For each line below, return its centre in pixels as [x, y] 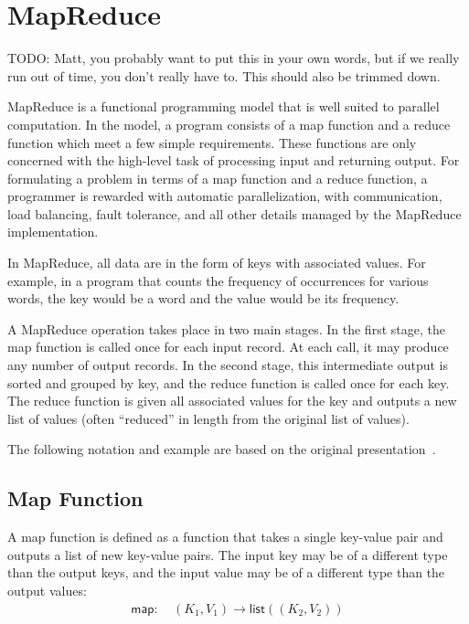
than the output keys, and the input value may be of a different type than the [226, 572]
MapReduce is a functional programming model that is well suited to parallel [224, 106]
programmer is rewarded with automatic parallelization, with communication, [225, 196]
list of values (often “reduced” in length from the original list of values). [208, 418]
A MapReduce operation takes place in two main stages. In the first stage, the [226, 328]
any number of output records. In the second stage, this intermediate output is [228, 365]
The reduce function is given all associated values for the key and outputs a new [232, 401]
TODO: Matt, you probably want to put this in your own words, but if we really [234, 58]
